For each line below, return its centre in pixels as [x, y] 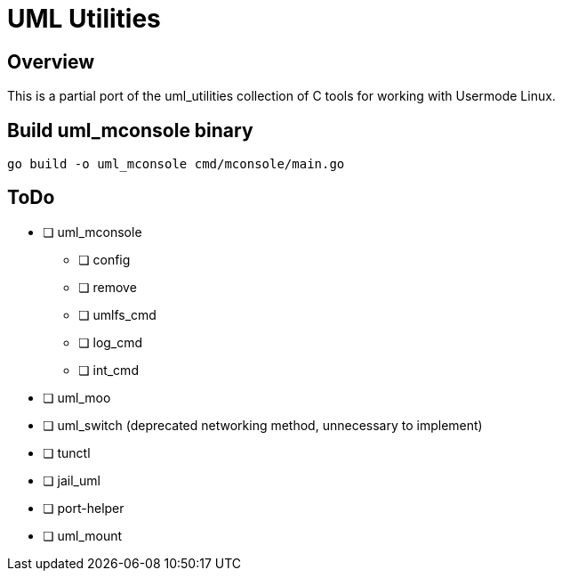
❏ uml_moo [77, 397]
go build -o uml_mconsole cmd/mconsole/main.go [176, 164]
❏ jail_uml [72, 480]
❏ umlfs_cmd [117, 314]
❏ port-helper [84, 508]
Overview [51, 61]
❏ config [104, 259]
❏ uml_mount [83, 535]
